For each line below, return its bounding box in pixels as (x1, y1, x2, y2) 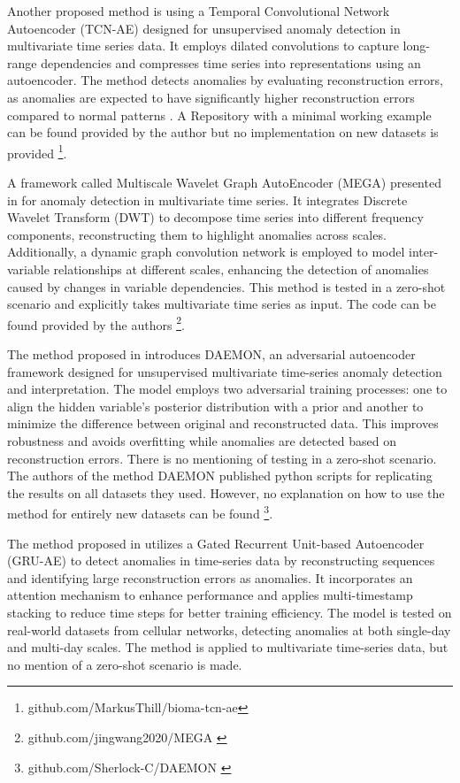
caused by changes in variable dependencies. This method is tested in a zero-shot (7, 277, 446, 296)
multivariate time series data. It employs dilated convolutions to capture (7, 36, 399, 55)
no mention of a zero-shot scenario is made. (7, 655, 242, 673)
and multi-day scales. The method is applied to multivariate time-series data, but (7, 638, 448, 656)
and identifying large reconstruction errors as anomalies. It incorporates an (7, 568, 413, 587)
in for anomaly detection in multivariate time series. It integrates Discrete (7, 190, 408, 209)
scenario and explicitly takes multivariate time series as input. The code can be (7, 295, 437, 313)
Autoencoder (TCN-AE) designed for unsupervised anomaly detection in (7, 19, 401, 37)
